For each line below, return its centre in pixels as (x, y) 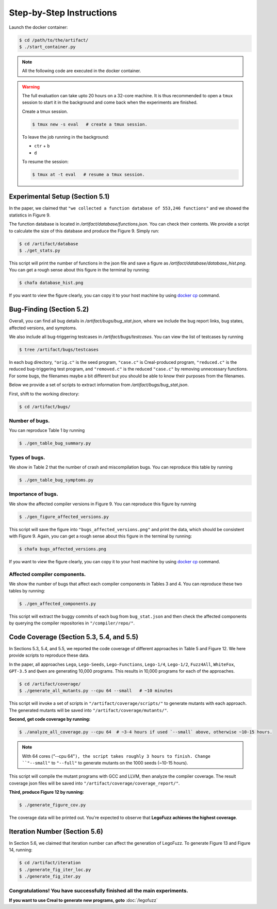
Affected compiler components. (47, 574)
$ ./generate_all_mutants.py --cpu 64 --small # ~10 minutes (96, 691)
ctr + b (42, 146)
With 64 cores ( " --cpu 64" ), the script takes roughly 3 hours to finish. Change (116, 756)
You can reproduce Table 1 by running (47, 430)
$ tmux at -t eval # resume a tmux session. (89, 174)
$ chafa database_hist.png (51, 283)
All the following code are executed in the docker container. (81, 71)
